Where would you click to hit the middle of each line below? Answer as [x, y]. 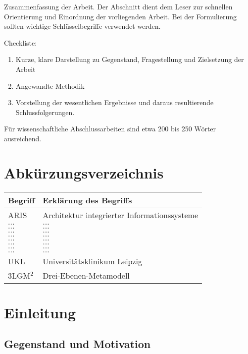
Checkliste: [21, 42]
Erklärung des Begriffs [87, 200]
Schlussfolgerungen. [45, 112]
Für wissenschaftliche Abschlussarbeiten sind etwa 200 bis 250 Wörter [110, 129]
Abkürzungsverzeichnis [84, 172]
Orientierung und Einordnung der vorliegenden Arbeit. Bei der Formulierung [121, 16]
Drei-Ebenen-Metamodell [86, 275]
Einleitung [40, 312]
